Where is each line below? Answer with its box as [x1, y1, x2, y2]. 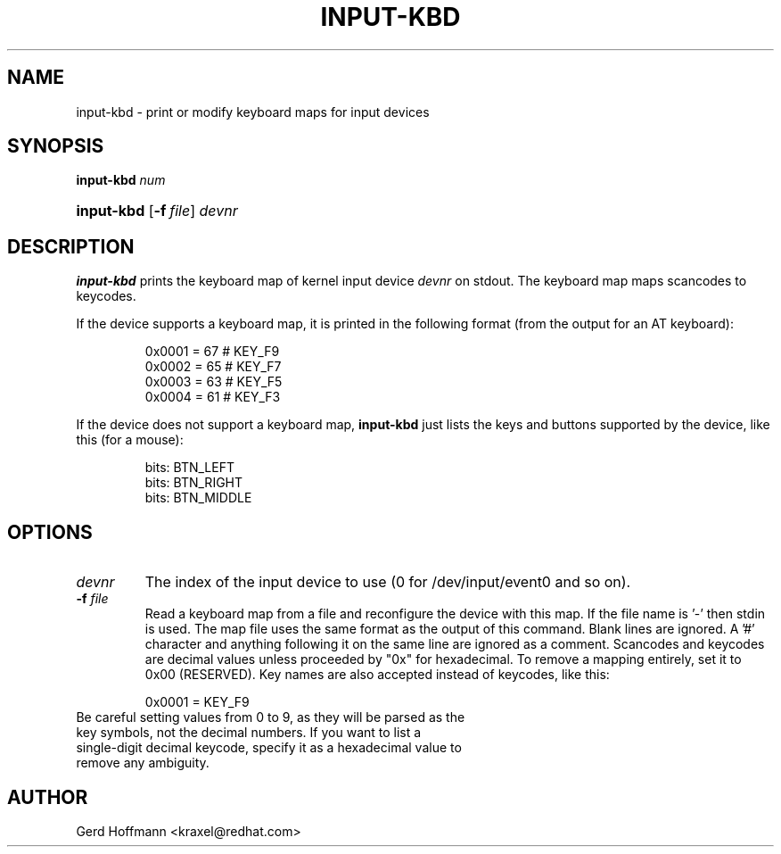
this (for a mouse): [76, 432, 184, 448]
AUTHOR [7, 785, 88, 808]
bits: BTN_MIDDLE [144, 490, 252, 506]
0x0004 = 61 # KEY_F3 [144, 389, 281, 405]
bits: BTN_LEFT [144, 460, 235, 476]
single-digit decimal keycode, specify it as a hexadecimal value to [76, 740, 462, 756]
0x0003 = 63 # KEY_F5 [144, 374, 283, 390]
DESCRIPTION [7, 235, 135, 258]
